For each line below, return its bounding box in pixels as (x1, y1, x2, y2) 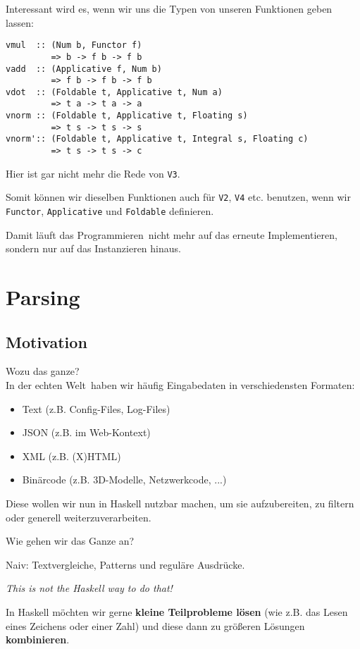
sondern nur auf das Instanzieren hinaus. (6, 241, 181, 256)
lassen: (6, 15, 34, 30)
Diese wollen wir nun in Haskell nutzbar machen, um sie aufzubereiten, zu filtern (6, 496, 354, 511)
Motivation (6, 330, 87, 352)
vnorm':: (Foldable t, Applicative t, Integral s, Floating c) (6, 134, 309, 144)
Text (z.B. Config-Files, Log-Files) (22, 401, 170, 416)
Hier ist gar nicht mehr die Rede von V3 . (6, 166, 180, 180)
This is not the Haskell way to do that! (6, 581, 173, 595)
